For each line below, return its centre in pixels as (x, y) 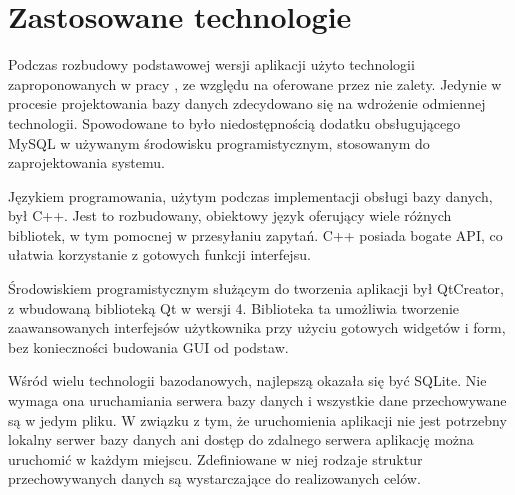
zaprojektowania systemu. (86, 162)
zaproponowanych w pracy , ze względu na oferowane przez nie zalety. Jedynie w (255, 83)
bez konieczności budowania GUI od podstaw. (148, 346)
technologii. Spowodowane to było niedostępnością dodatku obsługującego (234, 122)
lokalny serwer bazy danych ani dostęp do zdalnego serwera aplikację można (241, 439)
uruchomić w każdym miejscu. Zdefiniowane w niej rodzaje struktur (215, 458)
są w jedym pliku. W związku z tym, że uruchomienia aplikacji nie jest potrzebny (257, 419)
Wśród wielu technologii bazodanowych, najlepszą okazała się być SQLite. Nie (247, 380)
